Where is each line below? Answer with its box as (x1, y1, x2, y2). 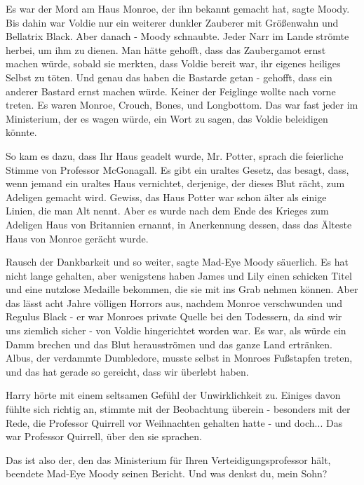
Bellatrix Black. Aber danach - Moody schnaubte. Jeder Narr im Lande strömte (6, 29, 349, 43)
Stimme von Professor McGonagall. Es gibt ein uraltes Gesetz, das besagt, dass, (6, 162, 349, 177)
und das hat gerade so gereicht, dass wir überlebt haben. (6, 364, 249, 378)
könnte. (6, 125, 37, 139)
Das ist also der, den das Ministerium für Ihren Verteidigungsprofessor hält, (6, 452, 331, 467)
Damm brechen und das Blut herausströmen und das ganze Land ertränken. (6, 336, 332, 351)
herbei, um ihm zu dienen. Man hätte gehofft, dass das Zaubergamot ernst (6, 42, 326, 57)
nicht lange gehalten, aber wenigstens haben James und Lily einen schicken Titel (6, 268, 352, 282)
